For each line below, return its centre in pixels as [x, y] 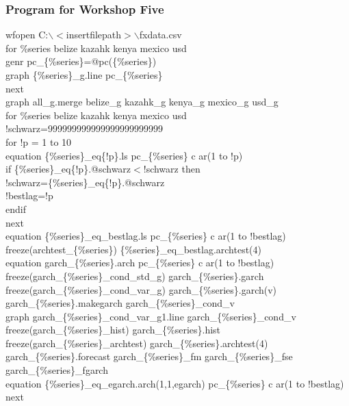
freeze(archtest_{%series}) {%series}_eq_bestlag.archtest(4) [133, 249]
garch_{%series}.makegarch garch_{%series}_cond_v [120, 303]
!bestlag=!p [29, 195]
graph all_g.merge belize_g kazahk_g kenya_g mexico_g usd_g [142, 102]
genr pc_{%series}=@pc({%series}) [81, 61]
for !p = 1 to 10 [39, 141]
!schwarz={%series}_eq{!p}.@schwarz [85, 182]
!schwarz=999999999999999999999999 [84, 128]
